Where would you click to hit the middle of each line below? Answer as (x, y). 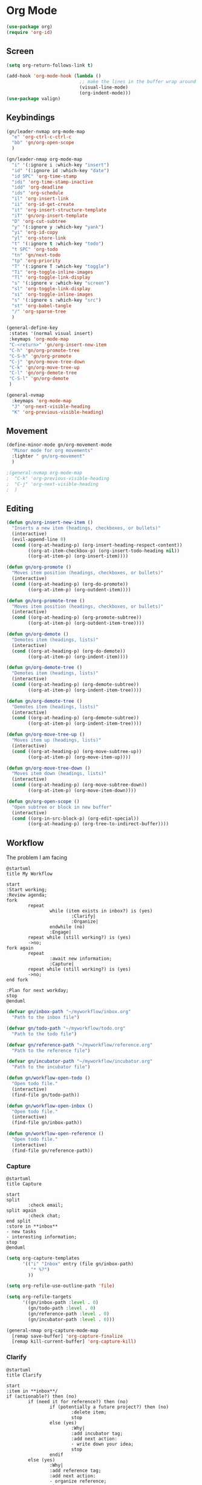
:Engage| (60, 932)
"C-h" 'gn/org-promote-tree (44, 350)
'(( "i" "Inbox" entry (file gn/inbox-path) (78, 1264)
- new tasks (21, 1231)
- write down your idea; (103, 1444)
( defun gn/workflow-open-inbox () (50, 1106)
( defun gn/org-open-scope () (43, 801)
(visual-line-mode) (104, 88)
